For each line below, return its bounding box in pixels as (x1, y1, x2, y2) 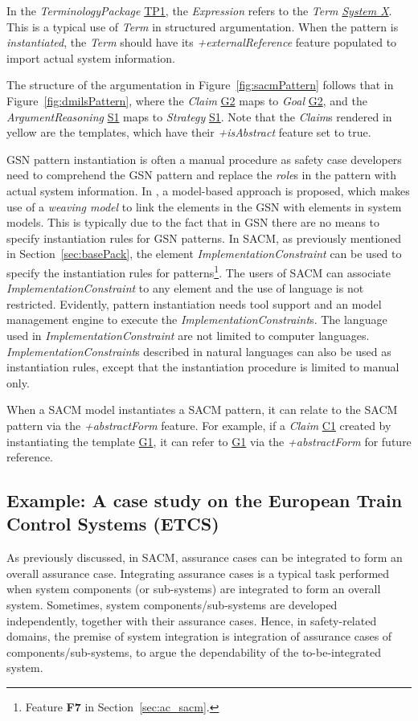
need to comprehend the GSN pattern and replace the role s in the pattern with (6, 166, 397, 183)
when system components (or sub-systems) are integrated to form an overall (6, 580, 381, 597)
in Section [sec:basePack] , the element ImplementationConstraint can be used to (6, 245, 402, 262)
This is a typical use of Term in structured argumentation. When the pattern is (6, 18, 399, 35)
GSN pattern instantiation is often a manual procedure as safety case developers (6, 150, 402, 167)
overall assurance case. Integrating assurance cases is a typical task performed (6, 564, 390, 581)
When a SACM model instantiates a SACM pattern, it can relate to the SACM (6, 401, 398, 418)
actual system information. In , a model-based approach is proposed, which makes (6, 182, 410, 199)
